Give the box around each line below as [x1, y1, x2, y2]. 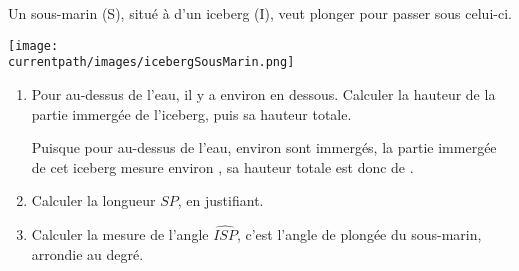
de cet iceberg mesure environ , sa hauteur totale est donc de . [31, 156, 414, 177]
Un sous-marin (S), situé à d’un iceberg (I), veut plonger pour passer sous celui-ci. [8, 3, 512, 23]
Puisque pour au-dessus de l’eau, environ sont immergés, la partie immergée [31, 137, 497, 158]
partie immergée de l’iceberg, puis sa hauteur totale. [31, 103, 352, 124]
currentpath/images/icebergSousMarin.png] [8, 55, 295, 70]
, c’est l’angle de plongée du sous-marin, [236, 224, 482, 245]
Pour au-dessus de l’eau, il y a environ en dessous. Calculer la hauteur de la [31, 83, 496, 104]
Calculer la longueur [31, 190, 156, 211]
